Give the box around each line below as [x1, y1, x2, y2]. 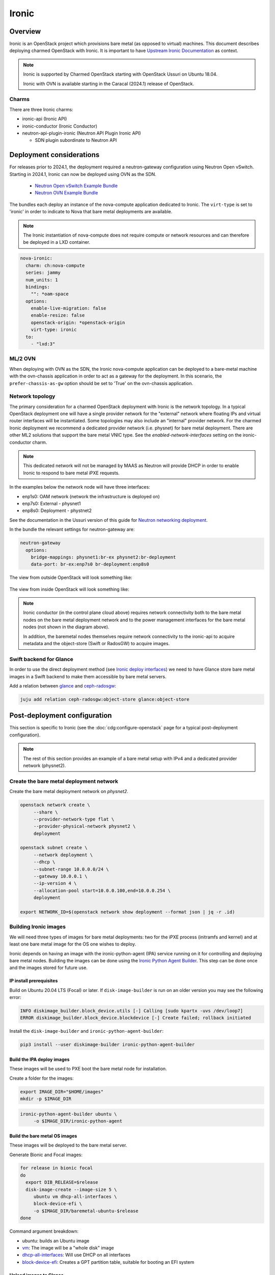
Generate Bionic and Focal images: [9, 1152, 83, 1158]
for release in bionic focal [20, 1165, 93, 1171]
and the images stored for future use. [9, 964, 88, 971]
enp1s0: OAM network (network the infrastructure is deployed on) [22, 493, 160, 499]
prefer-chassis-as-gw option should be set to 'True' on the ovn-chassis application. [9, 380, 194, 386]
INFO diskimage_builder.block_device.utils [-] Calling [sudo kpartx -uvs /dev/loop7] [20, 1008, 243, 1014]
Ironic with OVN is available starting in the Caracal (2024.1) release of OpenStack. [23, 81, 195, 87]
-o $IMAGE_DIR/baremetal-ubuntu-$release [33, 1208, 139, 1214]
